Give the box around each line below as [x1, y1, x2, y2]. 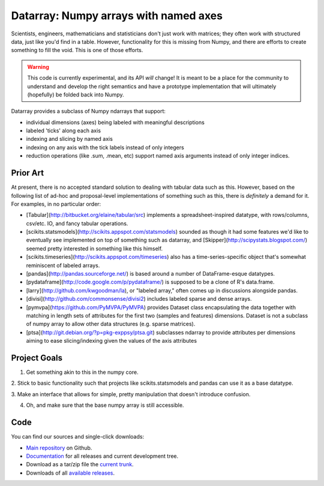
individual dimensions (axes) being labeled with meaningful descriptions [26, 119, 205, 126]
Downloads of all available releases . [26, 469, 115, 476]
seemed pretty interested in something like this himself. [26, 244, 163, 252]
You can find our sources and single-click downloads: [11, 433, 144, 440]
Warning [27, 63, 49, 70]
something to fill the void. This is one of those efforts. [11, 47, 143, 54]
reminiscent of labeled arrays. [26, 261, 100, 269]
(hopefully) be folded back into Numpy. [27, 90, 124, 98]
